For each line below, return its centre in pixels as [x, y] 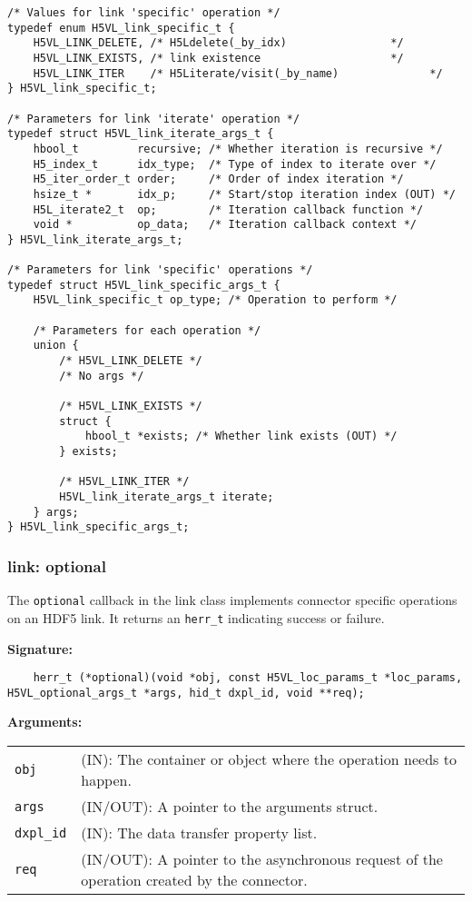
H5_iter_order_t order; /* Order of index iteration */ [218, 179]
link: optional [57, 565]
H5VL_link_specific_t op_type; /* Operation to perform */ [215, 300]
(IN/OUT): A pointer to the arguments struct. [230, 806]
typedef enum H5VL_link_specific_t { [121, 28]
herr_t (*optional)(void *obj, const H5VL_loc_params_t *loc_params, [248, 678]
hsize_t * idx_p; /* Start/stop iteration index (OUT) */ [244, 194]
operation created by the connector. [194, 880]
